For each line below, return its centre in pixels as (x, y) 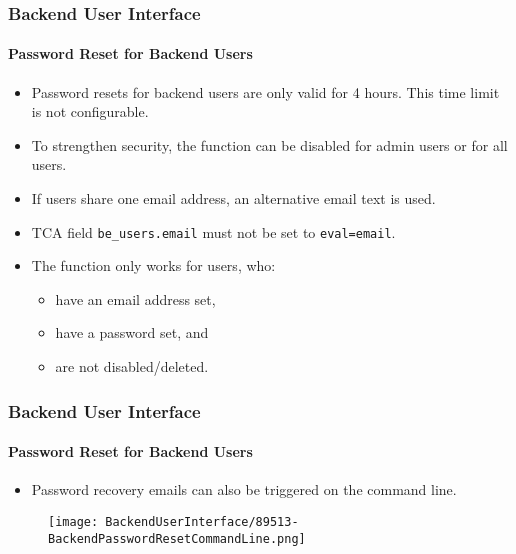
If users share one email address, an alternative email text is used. (233, 198)
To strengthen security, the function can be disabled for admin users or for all (269, 144)
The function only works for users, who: (153, 265)
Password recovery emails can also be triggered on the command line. (244, 489)
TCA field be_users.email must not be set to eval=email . (213, 231)
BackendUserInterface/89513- (202, 521)
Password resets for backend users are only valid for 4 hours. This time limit (265, 91)
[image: (73, 521)
